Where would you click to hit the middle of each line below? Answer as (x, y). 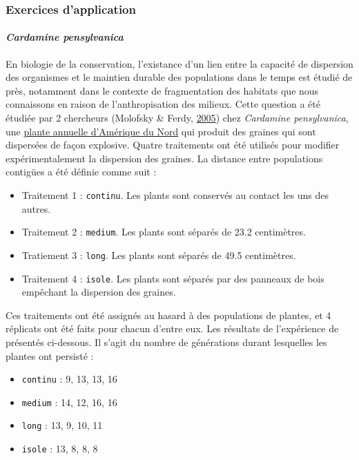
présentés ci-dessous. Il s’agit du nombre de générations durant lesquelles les (166, 342)
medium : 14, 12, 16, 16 (69, 402)
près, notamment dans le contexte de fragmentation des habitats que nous (162, 90)
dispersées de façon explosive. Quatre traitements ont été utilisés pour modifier (173, 145)
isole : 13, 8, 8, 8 (60, 449)
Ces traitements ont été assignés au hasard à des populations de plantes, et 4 (168, 315)
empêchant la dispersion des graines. (99, 292)
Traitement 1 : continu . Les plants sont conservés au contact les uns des (175, 194)
